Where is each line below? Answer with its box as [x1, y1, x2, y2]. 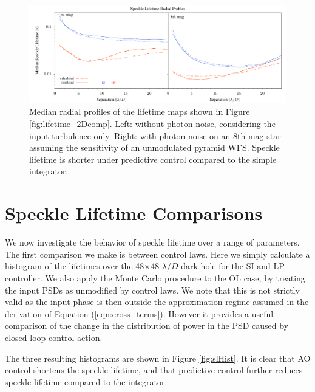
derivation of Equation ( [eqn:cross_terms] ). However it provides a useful [5, 307, 274, 320]
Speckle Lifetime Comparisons [5, 201, 263, 225]
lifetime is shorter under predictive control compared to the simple [29, 153, 277, 165]
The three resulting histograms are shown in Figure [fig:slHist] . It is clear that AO [5, 351, 311, 364]
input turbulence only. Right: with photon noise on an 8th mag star [29, 129, 281, 142]
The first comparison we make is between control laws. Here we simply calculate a [5, 247, 310, 260]
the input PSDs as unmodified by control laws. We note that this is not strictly [5, 283, 300, 296]
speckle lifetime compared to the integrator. [5, 375, 168, 388]
